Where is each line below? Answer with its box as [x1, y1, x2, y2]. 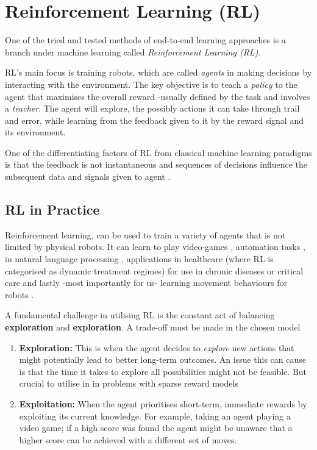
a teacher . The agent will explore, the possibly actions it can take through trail [5, 102, 300, 115]
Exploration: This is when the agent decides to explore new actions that [19, 341, 294, 354]
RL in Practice [5, 200, 100, 219]
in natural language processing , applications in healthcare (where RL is [5, 252, 274, 265]
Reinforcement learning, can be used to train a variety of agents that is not [5, 228, 286, 241]
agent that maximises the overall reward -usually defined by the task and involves [5, 90, 310, 102]
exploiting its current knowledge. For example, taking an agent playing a [19, 409, 291, 422]
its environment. [5, 126, 66, 138]
